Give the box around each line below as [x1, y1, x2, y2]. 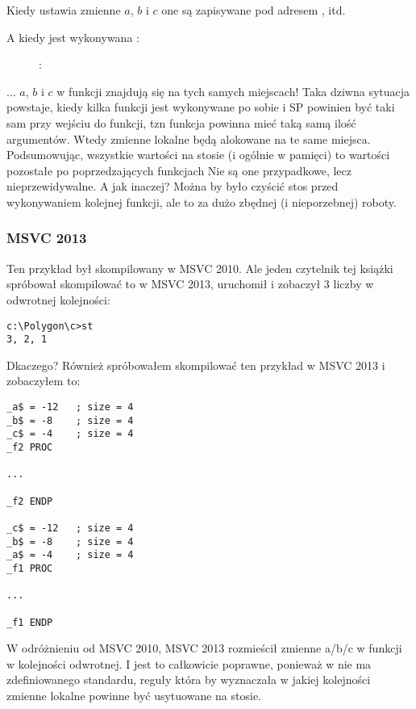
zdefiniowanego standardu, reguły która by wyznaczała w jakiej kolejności [6, 671, 371, 688]
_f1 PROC [6, 562, 53, 574]
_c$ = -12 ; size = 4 [6, 522, 134, 534]
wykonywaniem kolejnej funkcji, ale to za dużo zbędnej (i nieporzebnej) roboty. [6, 193, 397, 210]
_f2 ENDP [6, 495, 53, 507]
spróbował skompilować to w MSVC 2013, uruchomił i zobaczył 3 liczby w [6, 275, 374, 292]
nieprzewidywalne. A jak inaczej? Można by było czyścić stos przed [6, 178, 339, 195]
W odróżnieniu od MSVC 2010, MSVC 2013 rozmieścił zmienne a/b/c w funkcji [6, 640, 402, 657]
